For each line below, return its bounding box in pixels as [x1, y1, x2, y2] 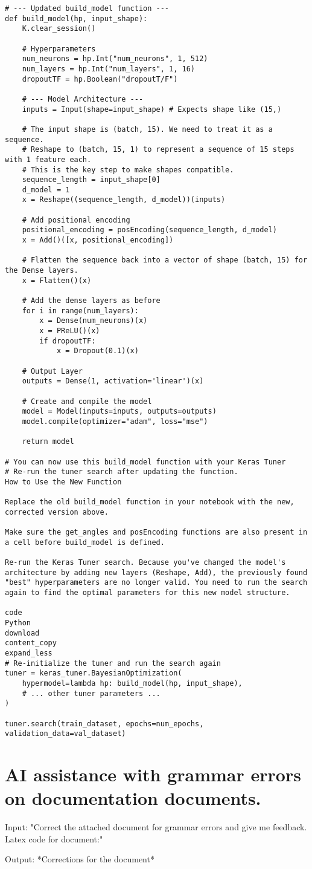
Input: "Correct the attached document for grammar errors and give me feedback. [5, 821, 307, 833]
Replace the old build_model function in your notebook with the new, [5, 498, 294, 507]
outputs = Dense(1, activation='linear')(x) [22, 377, 204, 386]
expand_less [5, 649, 53, 657]
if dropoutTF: [39, 336, 96, 345]
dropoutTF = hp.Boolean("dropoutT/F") [22, 74, 178, 83]
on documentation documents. [5, 786, 261, 810]
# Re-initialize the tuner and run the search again [5, 659, 221, 668]
